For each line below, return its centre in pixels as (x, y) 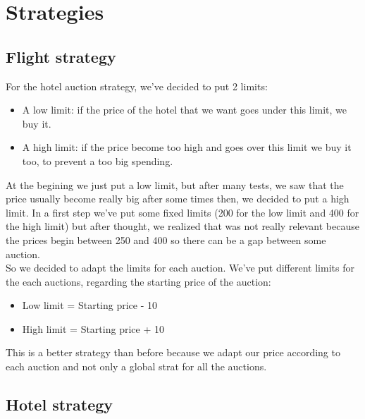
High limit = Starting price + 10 (93, 328)
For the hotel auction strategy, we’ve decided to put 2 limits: (137, 86)
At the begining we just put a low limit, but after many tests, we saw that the (175, 184)
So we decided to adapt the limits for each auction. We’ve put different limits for (180, 268)
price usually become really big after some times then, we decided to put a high (178, 199)
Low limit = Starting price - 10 (90, 305)
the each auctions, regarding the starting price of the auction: (138, 281)
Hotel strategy (60, 405)
